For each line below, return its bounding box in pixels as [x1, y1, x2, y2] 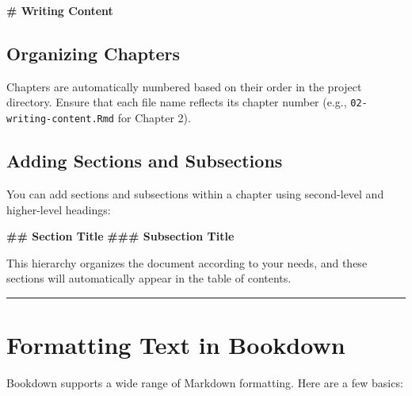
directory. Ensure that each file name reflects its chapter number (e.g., [6, 94, 347, 110]
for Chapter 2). [117, 110, 191, 126]
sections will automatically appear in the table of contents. [6, 270, 292, 286]
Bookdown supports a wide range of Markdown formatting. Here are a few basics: [6, 375, 403, 390]
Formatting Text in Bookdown [6, 329, 345, 361]
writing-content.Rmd [6, 113, 115, 125]
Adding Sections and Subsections [6, 148, 283, 173]
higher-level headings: [6, 201, 111, 217]
